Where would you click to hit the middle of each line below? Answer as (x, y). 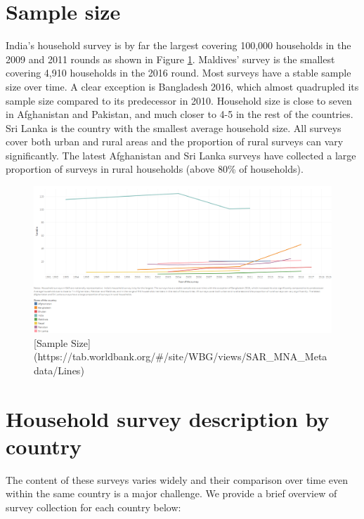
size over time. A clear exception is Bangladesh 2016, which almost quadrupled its (182, 86)
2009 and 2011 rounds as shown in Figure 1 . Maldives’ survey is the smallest (170, 59)
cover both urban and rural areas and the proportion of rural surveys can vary (175, 142)
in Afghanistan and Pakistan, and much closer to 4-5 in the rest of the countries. (180, 114)
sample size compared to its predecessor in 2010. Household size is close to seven (179, 100)
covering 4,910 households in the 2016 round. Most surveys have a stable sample (178, 73)
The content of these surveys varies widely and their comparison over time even (177, 479)
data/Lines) (59, 370)
